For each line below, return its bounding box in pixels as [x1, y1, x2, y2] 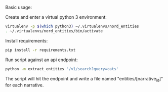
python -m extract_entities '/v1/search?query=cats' [5, 66, 119, 71]
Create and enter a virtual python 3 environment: [5, 14, 107, 20]
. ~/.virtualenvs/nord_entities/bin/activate [5, 28, 103, 33]
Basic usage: [5, 5, 32, 10]
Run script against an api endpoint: [5, 57, 78, 63]
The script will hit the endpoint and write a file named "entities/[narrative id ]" [5, 75, 163, 83]
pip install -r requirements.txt [5, 48, 76, 53]
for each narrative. [5, 82, 44, 88]
